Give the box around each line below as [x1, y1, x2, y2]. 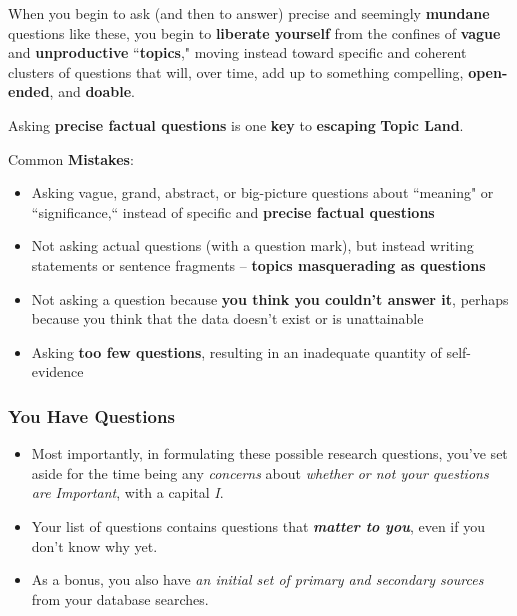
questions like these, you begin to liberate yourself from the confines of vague [8, 22, 501, 43]
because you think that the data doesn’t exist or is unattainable [31, 308, 424, 329]
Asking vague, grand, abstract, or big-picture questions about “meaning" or [31, 182, 494, 203]
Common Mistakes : [8, 148, 134, 169]
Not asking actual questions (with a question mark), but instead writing [31, 235, 474, 256]
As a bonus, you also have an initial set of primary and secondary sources [31, 569, 484, 590]
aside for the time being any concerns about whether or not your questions [31, 462, 489, 483]
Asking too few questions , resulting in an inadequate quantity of [31, 341, 442, 362]
